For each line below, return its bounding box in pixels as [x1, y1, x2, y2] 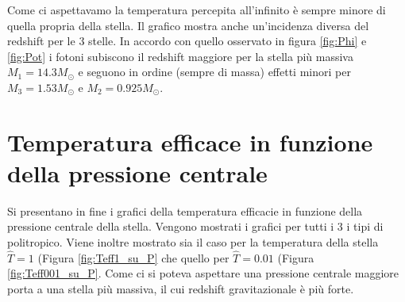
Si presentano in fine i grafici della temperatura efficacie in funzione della [7, 202, 363, 219]
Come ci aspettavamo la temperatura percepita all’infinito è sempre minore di [7, 2, 386, 17]
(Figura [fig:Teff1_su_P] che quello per [37, 249, 229, 266]
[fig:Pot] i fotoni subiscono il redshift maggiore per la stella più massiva [7, 48, 353, 64]
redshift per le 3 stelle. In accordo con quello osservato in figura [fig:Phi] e [7, 32, 367, 49]
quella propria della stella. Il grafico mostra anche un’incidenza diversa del [7, 17, 369, 33]
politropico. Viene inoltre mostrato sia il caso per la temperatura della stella [7, 234, 379, 250]
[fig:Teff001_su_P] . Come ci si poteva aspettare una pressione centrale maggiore [7, 265, 399, 281]
